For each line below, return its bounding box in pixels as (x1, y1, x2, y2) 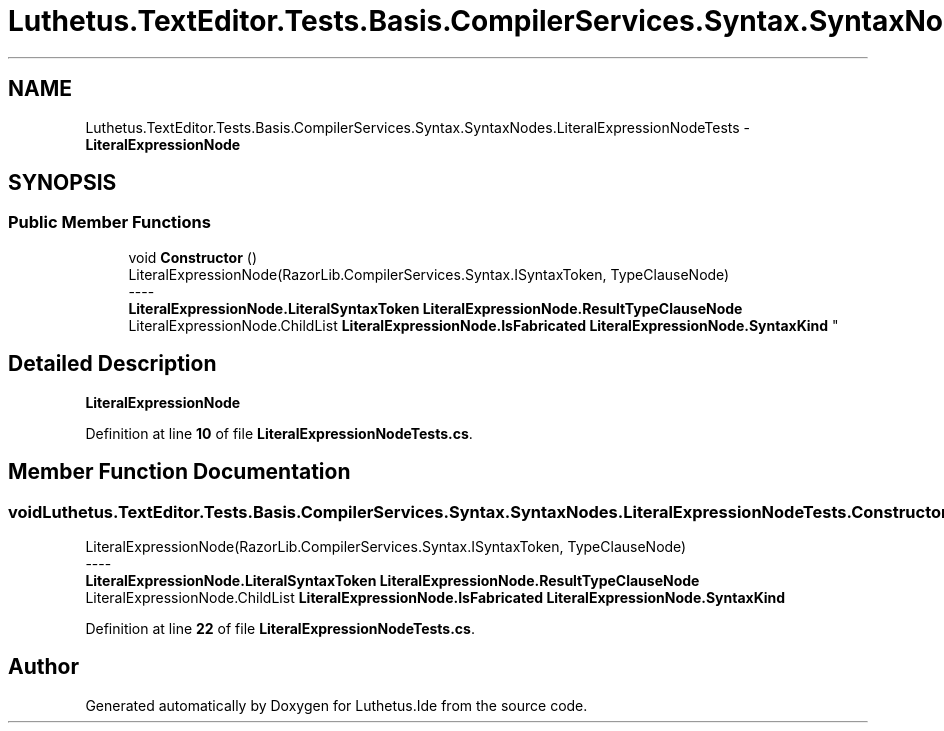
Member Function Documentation (8, 459, 351, 485)
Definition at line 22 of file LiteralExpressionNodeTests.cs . (85, 619, 475, 637)
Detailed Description (8, 351, 217, 377)
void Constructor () (128, 248, 257, 266)
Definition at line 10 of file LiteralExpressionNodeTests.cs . (85, 424, 473, 442)
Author (8, 654, 79, 680)
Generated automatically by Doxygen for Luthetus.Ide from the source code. (85, 696, 588, 714)
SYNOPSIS (8, 170, 117, 196)
